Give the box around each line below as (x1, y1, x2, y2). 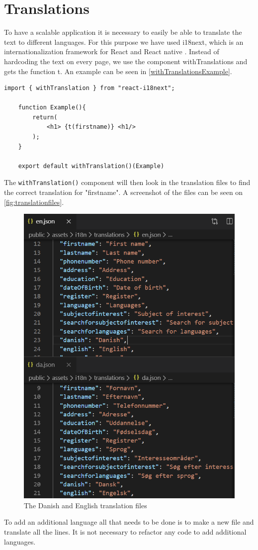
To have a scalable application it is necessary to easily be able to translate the (4, 27, 242, 37)
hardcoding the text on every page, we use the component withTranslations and (4, 56, 248, 66)
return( (32, 113, 58, 121)
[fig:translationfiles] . (4, 196, 64, 207)
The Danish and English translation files (24, 500, 147, 510)
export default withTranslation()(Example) (18, 162, 165, 170)
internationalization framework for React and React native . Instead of (4, 46, 219, 57)
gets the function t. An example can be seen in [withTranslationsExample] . (4, 66, 232, 76)
